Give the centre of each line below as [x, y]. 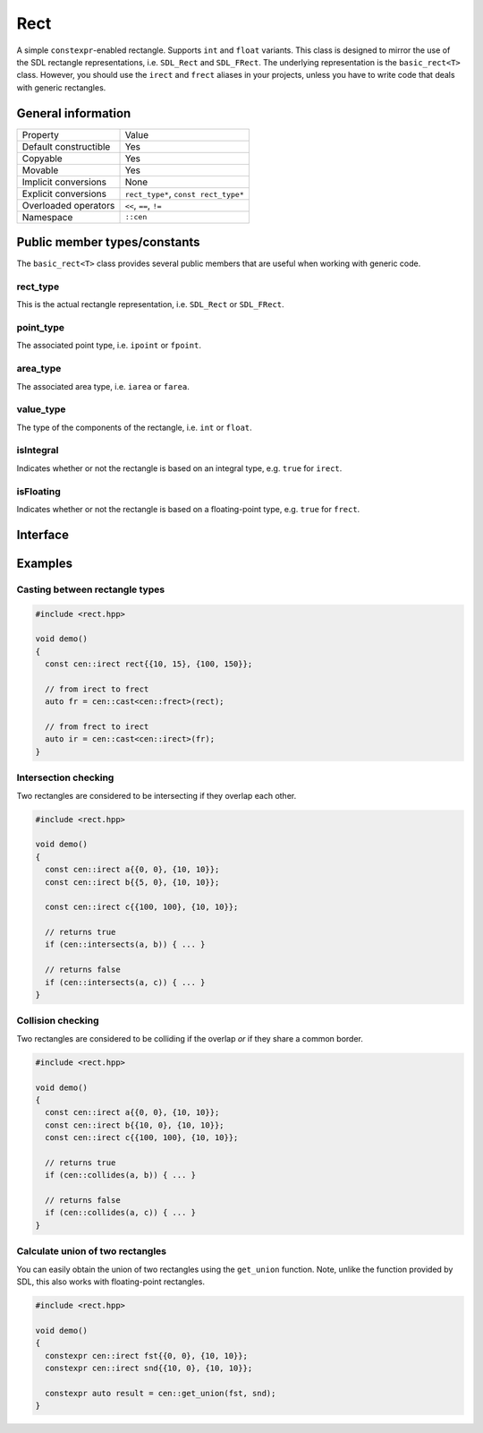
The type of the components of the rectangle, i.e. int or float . [134, 427]
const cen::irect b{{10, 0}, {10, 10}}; [135, 1125]
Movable [40, 170]
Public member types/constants [108, 242]
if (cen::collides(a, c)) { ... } [121, 1213]
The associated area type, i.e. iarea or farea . [103, 386]
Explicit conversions [64, 193]
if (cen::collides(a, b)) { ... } [121, 1175]
